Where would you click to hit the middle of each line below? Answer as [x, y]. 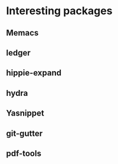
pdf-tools [24, 153]
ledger [18, 52]
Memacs [22, 33]
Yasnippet [25, 113]
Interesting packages [59, 11]
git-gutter [24, 134]
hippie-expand [34, 73]
